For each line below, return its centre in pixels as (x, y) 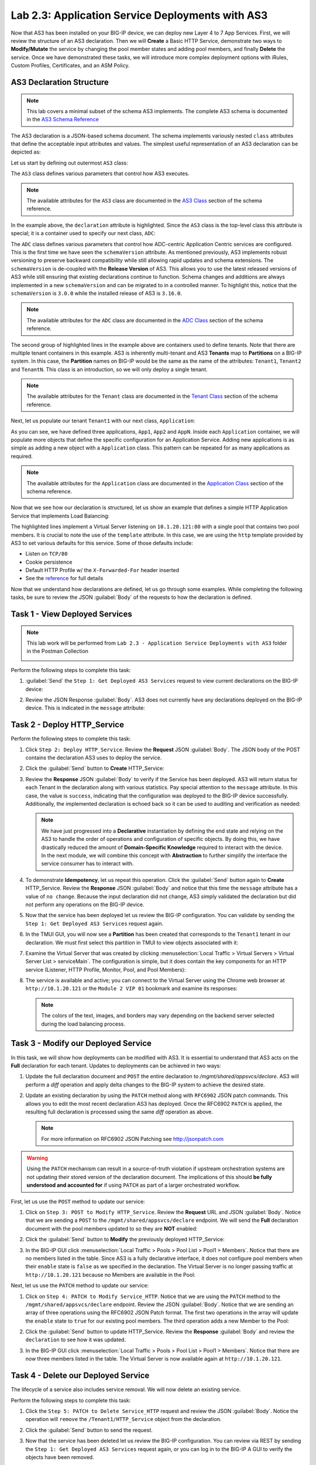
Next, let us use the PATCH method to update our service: (80, 1286)
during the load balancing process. (83, 1024)
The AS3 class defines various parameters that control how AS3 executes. (100, 173)
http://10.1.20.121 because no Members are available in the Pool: (110, 1275)
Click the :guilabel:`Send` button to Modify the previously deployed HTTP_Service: (125, 1239)
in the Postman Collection (58, 651)
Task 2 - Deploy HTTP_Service (67, 725)
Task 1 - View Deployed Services (71, 614)
